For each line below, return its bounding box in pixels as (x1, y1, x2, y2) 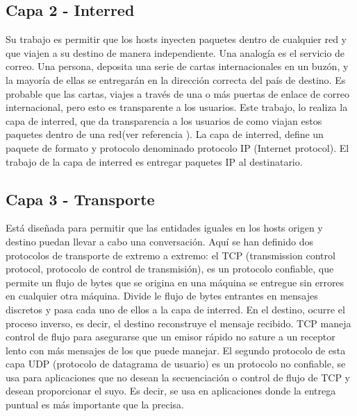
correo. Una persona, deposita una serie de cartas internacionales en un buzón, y (6, 59, 349, 73)
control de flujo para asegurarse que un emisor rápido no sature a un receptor (6, 329, 335, 344)
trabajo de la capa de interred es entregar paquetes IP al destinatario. (6, 154, 303, 168)
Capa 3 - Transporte (6, 188, 155, 209)
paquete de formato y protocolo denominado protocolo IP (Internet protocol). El (6, 140, 349, 155)
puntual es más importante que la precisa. (6, 397, 184, 412)
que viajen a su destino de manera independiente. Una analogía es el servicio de (6, 45, 345, 60)
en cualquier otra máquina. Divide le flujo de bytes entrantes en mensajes (6, 288, 318, 303)
